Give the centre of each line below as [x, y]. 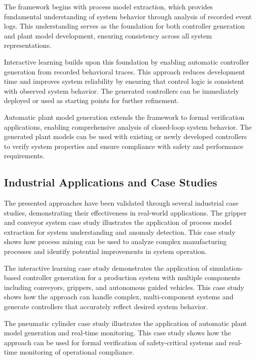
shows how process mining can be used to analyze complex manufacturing [115, 241]
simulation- [226, 268]
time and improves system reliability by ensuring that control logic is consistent [124, 81]
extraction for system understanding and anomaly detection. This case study [120, 232]
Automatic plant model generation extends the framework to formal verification [124, 117]
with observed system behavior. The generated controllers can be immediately [122, 90]
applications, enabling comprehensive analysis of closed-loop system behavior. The [128, 126]
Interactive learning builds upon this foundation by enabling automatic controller [127, 61]
